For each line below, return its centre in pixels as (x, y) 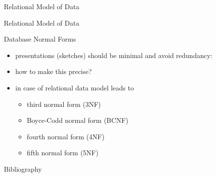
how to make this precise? (53, 71)
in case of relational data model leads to (74, 87)
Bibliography (23, 169)
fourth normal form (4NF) (66, 136)
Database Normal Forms (40, 39)
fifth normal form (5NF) (63, 153)
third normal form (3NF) (64, 104)
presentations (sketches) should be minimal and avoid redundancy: (114, 55)
